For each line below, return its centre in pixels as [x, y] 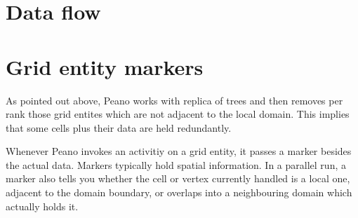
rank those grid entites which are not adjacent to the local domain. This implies [178, 114]
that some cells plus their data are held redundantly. [119, 127]
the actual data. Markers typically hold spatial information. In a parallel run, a [176, 164]
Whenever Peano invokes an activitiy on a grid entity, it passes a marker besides [179, 151]
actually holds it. [42, 206]
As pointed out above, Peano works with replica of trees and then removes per [174, 100]
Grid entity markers [105, 66]
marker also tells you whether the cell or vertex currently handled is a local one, [178, 178]
